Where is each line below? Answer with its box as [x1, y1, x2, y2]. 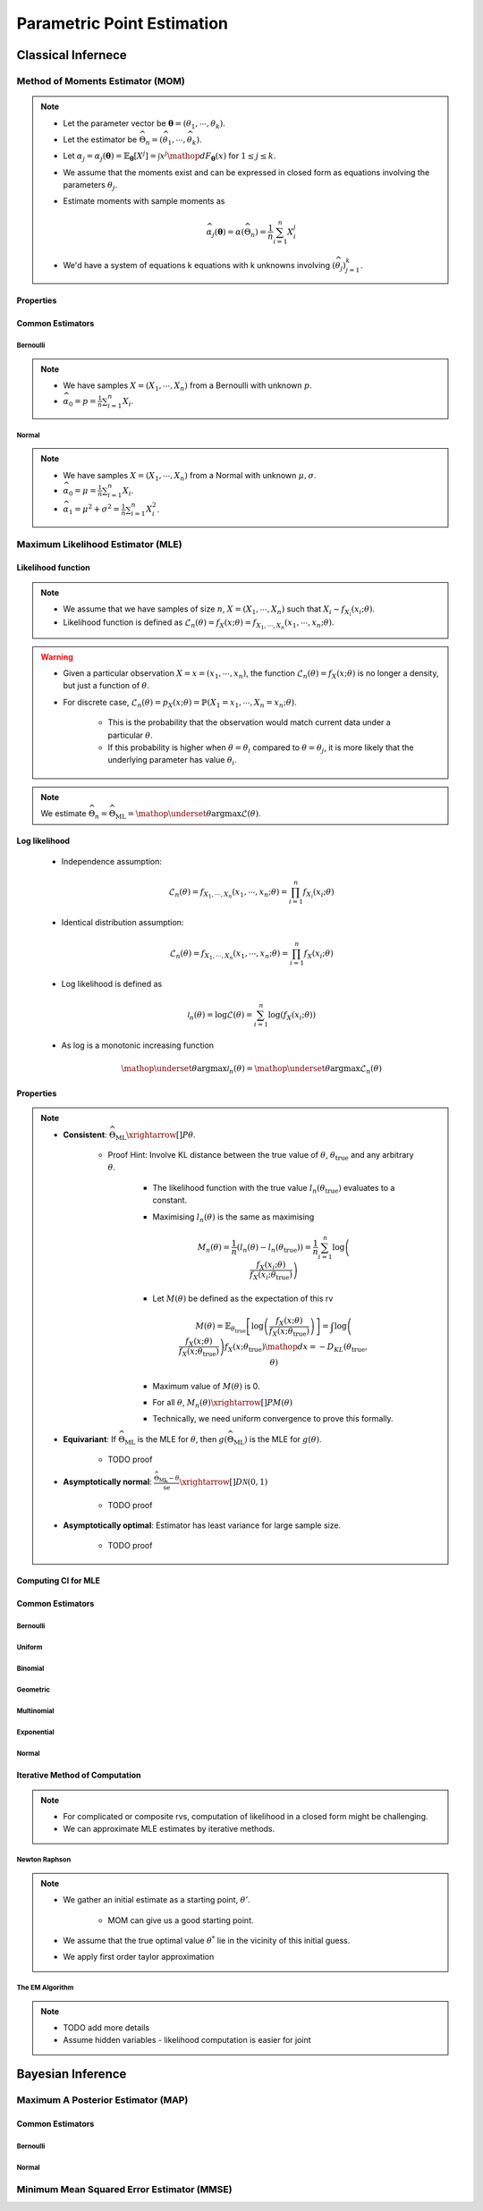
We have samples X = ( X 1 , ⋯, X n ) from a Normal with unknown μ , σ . [63, 469, 317, 483]
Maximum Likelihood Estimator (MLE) [16, 537, 182, 550]
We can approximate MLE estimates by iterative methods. [63, 1824, 275, 1835]
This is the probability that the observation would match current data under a [107, 717, 391, 728]
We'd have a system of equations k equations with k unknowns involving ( [63, 260, 335, 271]
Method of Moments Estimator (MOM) [16, 74, 185, 87]
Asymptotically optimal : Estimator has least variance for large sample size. [63, 1520, 342, 1531]
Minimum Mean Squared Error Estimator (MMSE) [16, 2182, 233, 2195]
